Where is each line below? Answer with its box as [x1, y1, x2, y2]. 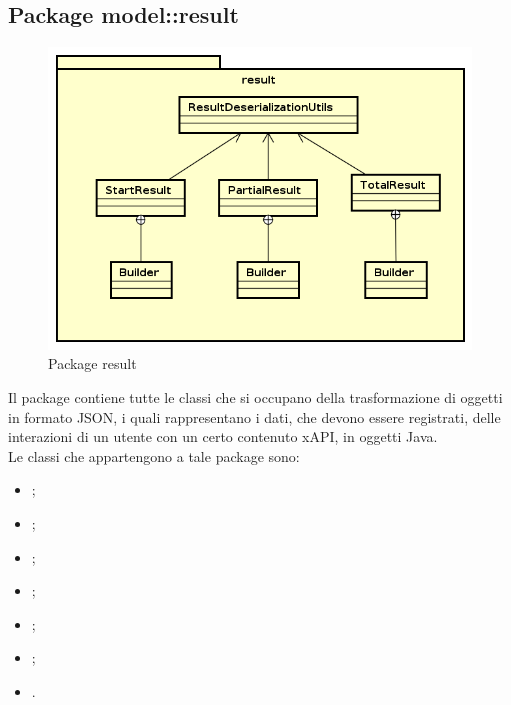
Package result [48, 353, 137, 374]
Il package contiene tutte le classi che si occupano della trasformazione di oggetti [8, 387, 503, 408]
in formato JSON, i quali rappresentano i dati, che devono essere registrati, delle [8, 406, 501, 427]
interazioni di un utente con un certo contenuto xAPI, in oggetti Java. [8, 426, 438, 447]
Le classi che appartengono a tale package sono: [8, 445, 300, 466]
